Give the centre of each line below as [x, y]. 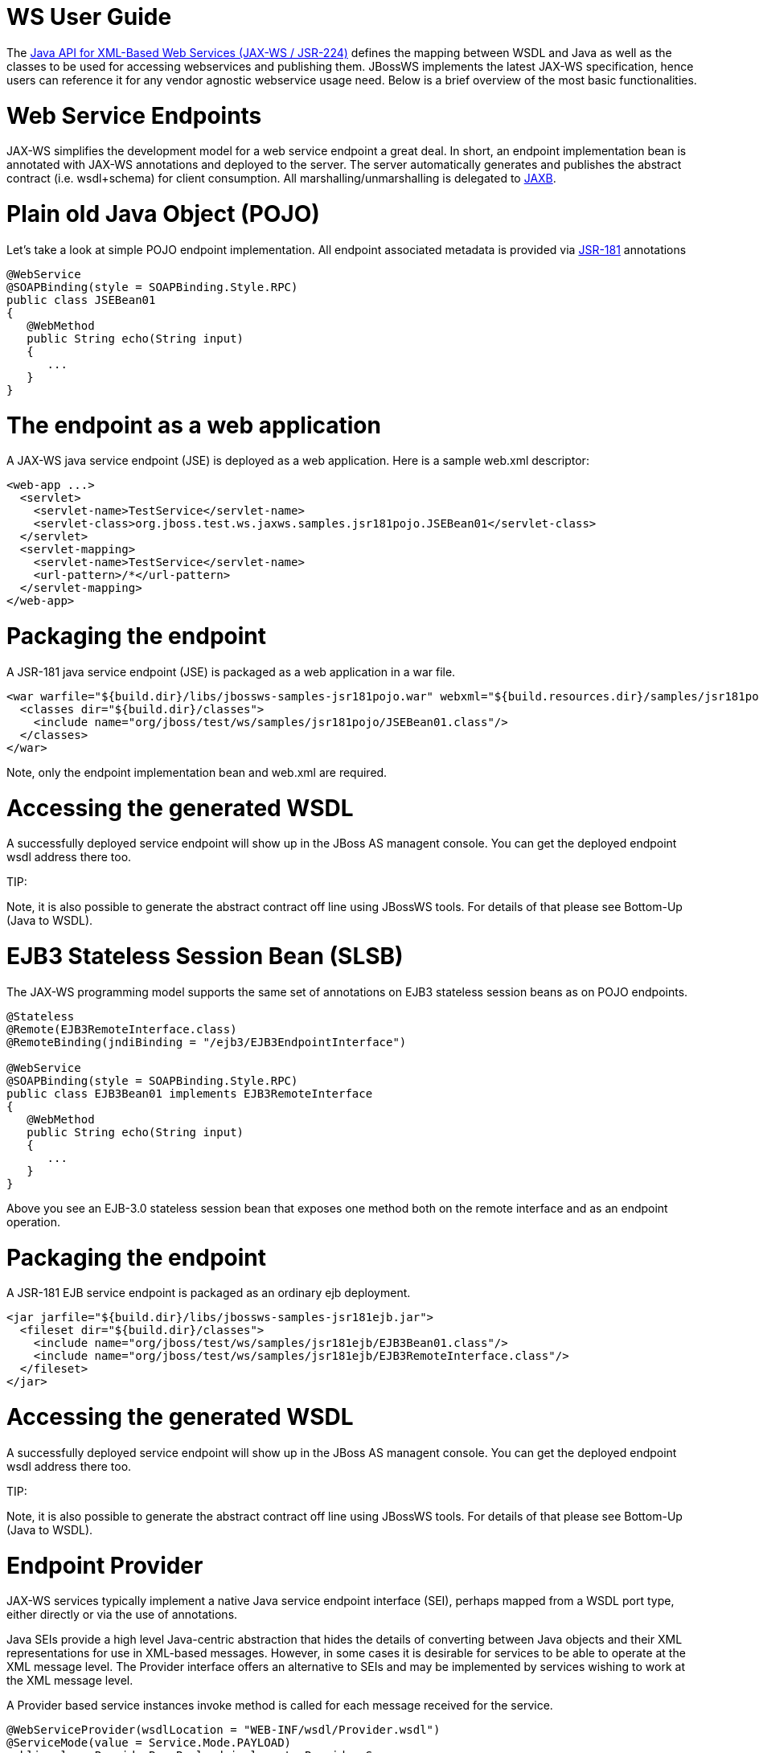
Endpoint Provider [105, 1565]
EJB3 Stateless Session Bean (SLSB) [205, 956]
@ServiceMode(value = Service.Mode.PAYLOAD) [149, 1743]
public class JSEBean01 [81, 300]
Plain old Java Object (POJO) [163, 214]
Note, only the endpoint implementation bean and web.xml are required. [197, 772]
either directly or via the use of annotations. [122, 1615]
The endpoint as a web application [194, 425]
